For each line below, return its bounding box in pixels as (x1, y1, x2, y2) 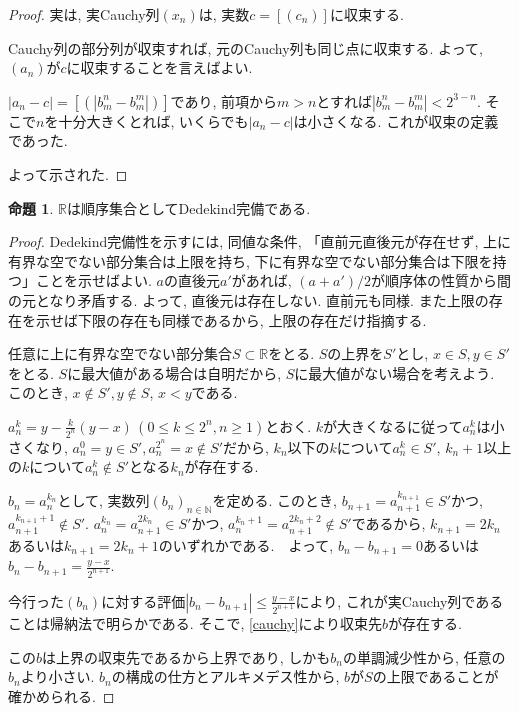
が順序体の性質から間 (371, 270, 512, 291)
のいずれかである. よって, (158, 534, 334, 555)
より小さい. (20, 666, 95, 687)
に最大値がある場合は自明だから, (67, 362, 282, 383)
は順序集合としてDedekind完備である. (66, 197, 311, 218)
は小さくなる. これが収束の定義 (293, 110, 499, 131)
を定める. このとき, (212, 490, 337, 511)
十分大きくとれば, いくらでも (58, 110, 249, 131)
